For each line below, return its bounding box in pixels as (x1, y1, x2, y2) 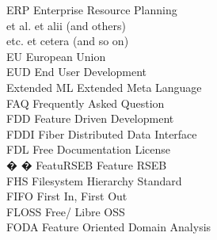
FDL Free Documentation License (6, 141, 170, 158)
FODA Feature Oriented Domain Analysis (6, 219, 211, 235)
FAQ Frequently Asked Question (6, 94, 165, 111)
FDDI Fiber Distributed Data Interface (6, 125, 197, 142)
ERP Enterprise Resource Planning (6, 2, 177, 17)
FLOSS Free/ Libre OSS (6, 203, 125, 219)
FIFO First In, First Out (6, 188, 128, 204)
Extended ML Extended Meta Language (6, 78, 202, 95)
